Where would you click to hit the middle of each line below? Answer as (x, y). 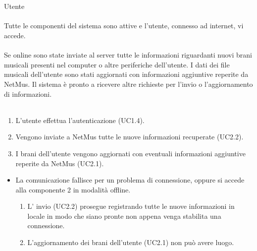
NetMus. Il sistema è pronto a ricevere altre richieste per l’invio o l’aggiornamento (128, 84)
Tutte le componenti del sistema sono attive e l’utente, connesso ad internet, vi (124, 26)
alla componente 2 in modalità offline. (73, 189)
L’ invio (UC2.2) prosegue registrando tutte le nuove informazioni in (131, 206)
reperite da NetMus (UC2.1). (60, 163)
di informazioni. (28, 94)
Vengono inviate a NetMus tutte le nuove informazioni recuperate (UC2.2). (129, 137)
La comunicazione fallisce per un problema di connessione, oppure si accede (130, 180)
